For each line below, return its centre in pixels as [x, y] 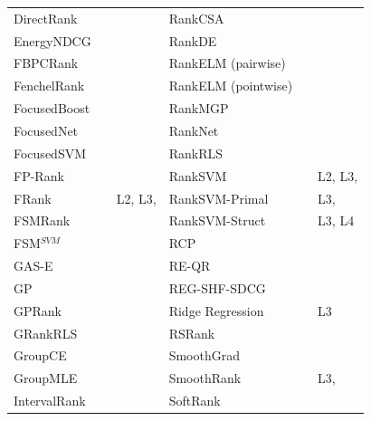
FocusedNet [46, 130]
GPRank [38, 310]
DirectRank [46, 18]
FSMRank [42, 220]
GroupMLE [46, 378]
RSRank [192, 333]
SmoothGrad [205, 355]
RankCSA [196, 18]
